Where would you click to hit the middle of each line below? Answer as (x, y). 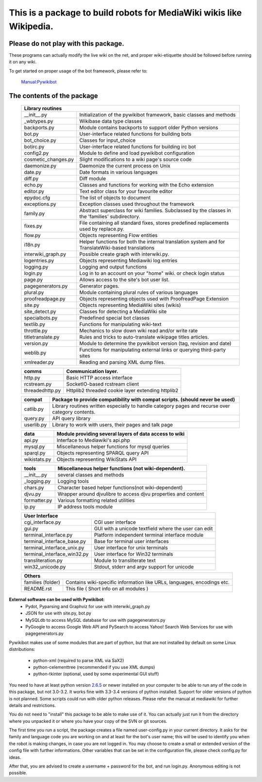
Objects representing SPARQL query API (103, 453)
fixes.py (33, 226)
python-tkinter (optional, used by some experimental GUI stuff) (96, 674)
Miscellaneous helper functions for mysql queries (113, 447)
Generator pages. (99, 286)
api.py (31, 441)
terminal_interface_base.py (55, 542)
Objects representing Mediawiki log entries (128, 261)
